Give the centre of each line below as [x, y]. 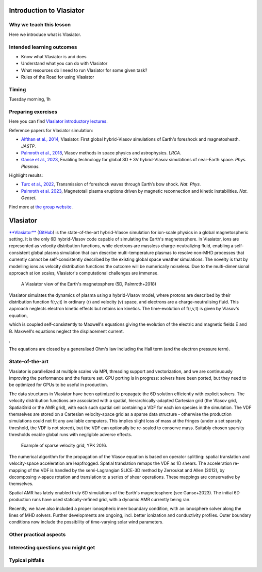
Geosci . [29, 198]
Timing [17, 89]
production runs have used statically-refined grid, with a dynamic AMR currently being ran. [100, 500]
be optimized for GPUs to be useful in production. [59, 385]
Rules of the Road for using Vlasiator [58, 77]
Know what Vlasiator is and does [54, 56]
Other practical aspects [37, 535]
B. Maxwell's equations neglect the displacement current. [66, 331]
